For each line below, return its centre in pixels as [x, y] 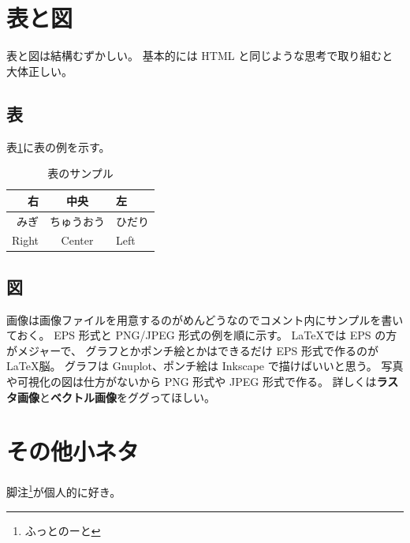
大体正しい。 [39, 71]
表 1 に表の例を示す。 [58, 146]
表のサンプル [80, 173]
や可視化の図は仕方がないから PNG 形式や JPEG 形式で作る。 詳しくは [192, 382]
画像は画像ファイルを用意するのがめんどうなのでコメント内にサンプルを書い [205, 319]
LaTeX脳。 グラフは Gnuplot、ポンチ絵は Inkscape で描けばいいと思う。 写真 [205, 366]
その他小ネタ [73, 451]
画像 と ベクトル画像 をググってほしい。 [116, 397]
